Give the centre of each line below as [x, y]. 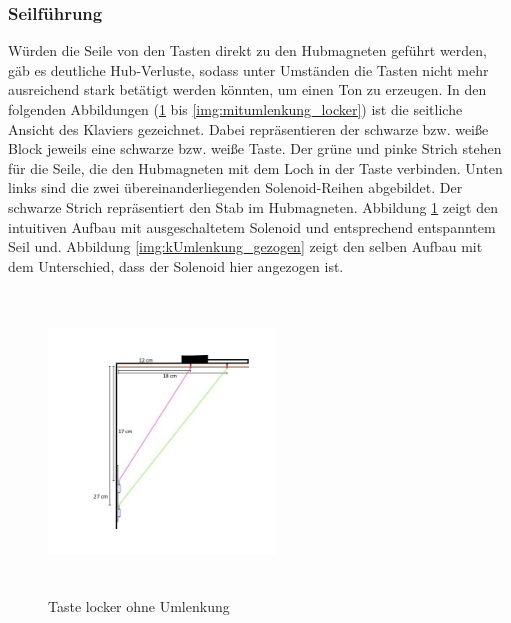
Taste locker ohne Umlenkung [139, 606]
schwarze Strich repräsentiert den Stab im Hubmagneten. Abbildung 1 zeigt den [253, 206]
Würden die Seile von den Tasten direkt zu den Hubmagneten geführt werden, [247, 50]
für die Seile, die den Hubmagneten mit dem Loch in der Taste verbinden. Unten [255, 167]
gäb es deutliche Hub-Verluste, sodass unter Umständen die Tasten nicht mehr [248, 69]
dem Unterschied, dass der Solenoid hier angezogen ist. [176, 265]
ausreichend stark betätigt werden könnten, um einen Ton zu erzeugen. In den [247, 89]
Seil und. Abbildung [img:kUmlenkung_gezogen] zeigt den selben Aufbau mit [245, 246]
